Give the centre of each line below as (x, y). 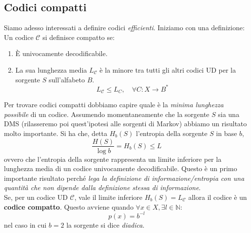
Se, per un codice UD (36, 197)
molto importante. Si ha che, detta (56, 133)
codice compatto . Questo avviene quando (69, 206)
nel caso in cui (25, 224)
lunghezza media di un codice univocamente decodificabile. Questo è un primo (121, 168)
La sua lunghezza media (51, 69)
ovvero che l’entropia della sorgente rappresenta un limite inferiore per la (113, 159)
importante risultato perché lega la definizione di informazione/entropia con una (124, 178)
